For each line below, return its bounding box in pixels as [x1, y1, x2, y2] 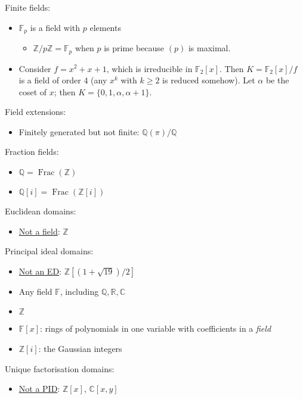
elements [89, 21, 121, 33]
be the [265, 74, 289, 86]
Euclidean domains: [5, 205, 76, 217]
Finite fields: [5, 1, 51, 13]
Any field [18, 285, 52, 297]
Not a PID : [18, 382, 60, 395]
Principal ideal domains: [5, 245, 94, 257]
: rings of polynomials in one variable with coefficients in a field [40, 322, 271, 335]
